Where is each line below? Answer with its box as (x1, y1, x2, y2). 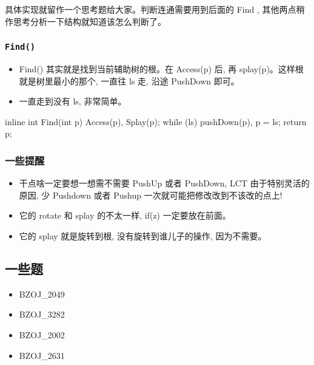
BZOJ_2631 (19, 349, 65, 361)
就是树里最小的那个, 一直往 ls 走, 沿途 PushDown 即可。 (19, 74, 239, 87)
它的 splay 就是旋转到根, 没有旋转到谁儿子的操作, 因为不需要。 (19, 229, 267, 242)
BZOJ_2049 (19, 287, 65, 300)
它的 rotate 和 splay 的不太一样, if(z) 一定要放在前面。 (19, 209, 231, 222)
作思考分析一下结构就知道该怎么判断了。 (5, 15, 166, 27)
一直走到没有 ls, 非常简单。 (19, 95, 127, 107)
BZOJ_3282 (19, 308, 65, 321)
